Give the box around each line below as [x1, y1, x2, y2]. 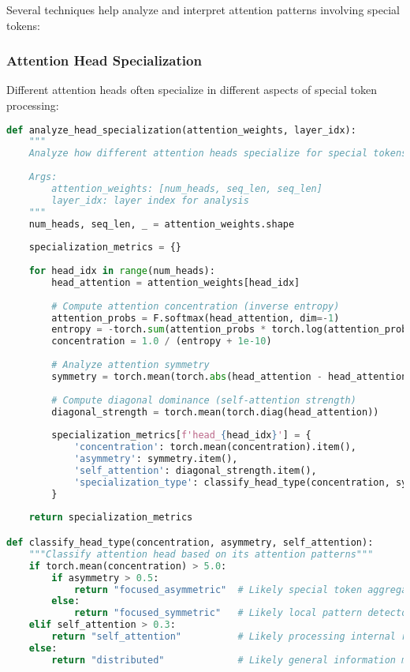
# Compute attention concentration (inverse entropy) [51, 300, 340, 312]
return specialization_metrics [28, 512, 193, 524]
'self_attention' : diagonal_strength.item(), [73, 464, 317, 476]
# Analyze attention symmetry [51, 359, 210, 371]
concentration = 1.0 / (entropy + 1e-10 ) [51, 336, 272, 347]
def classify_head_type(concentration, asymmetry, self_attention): [6, 537, 374, 548]
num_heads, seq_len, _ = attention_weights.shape [28, 218, 295, 230]
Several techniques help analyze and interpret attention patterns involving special [6, 2, 400, 17]
